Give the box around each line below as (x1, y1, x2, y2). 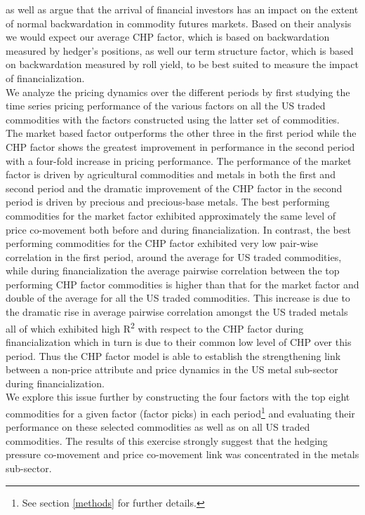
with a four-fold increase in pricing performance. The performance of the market (6, 153, 352, 168)
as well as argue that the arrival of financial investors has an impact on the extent (6, 2, 359, 16)
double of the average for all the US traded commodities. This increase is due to (6, 290, 350, 305)
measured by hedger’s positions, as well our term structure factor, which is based (6, 43, 354, 58)
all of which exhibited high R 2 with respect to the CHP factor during (6, 319, 304, 335)
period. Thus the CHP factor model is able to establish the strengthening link (6, 348, 341, 363)
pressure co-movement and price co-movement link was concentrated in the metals (6, 447, 359, 462)
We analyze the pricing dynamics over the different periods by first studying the (6, 84, 350, 99)
